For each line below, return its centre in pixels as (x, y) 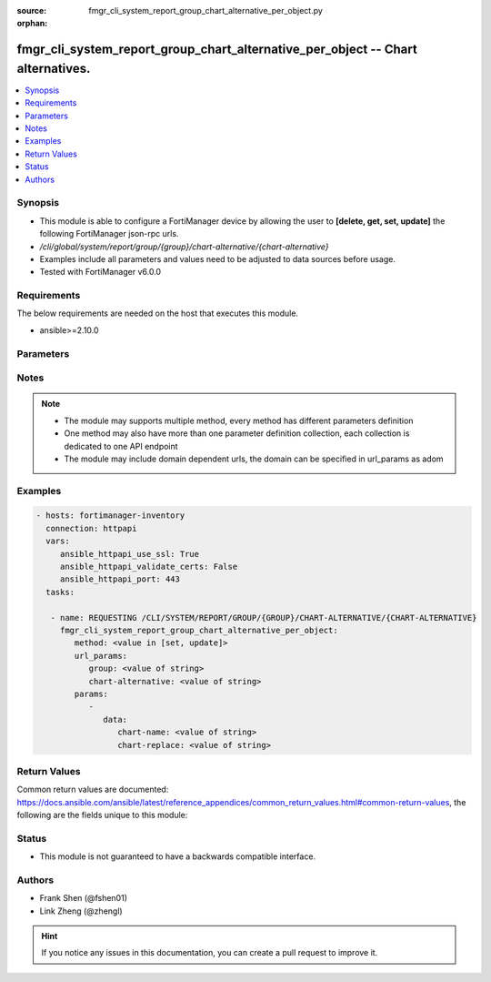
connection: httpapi (91, 528)
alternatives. (54, 68)
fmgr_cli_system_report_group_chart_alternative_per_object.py (205, 10)
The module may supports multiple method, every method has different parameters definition (239, 420)
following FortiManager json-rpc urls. (109, 234)
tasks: (60, 592)
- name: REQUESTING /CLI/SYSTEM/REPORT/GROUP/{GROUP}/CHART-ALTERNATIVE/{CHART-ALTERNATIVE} (264, 618)
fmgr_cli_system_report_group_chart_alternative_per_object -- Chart (217, 50)
